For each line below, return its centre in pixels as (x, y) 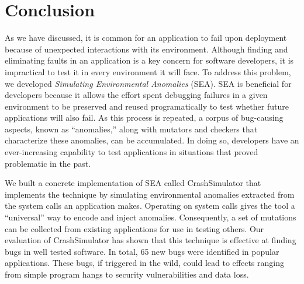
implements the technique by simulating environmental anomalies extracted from (150, 194)
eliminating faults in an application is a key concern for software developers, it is (149, 60)
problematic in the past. (48, 163)
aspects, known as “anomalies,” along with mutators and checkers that (131, 129)
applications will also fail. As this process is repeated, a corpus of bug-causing (144, 118)
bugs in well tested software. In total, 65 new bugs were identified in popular (142, 251)
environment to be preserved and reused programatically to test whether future (147, 106)
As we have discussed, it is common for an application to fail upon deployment (146, 38)
